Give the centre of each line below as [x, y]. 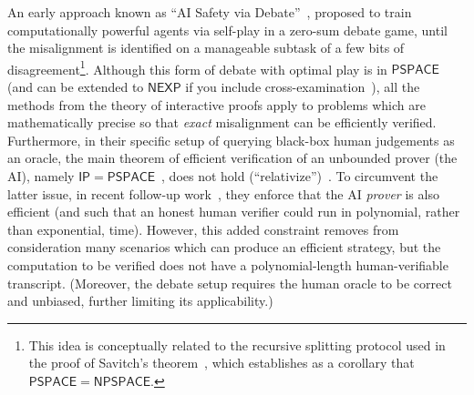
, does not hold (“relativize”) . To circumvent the [300, 176]
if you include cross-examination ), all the [303, 87]
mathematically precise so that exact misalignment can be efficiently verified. [222, 122]
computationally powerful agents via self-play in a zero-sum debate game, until [227, 30]
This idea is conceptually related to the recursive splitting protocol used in [237, 344]
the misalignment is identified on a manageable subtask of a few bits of [206, 48]
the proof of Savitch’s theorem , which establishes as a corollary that [222, 363]
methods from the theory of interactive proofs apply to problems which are [216, 104]
